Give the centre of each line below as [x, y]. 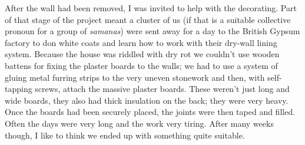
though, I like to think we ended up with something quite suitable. [125, 135]
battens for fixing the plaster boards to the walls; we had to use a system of [141, 65]
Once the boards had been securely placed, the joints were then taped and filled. [150, 112]
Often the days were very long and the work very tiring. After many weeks [139, 123]
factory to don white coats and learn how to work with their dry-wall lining [141, 42]
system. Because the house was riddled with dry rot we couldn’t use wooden [142, 54]
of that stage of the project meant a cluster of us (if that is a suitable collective [148, 19]
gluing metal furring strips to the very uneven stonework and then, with [135, 77]
